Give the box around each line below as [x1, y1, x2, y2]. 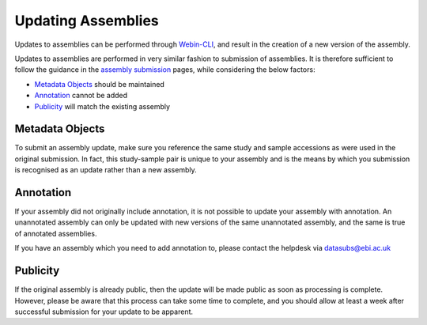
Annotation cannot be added [34, 91, 128, 100]
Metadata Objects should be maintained [34, 79, 165, 89]
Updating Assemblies [14, 12, 160, 29]
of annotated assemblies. [14, 229, 97, 238]
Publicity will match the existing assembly [34, 101, 170, 111]
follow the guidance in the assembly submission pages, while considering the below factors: [14, 65, 316, 74]
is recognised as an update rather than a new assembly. [14, 165, 197, 175]
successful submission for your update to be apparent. [14, 307, 194, 316]
